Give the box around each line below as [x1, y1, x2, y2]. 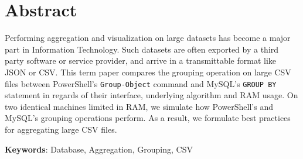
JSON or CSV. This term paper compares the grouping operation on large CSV [5, 65, 291, 78]
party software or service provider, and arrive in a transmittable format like [5, 54, 277, 67]
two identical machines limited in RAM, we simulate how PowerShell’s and [5, 100, 273, 112]
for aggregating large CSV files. [5, 123, 117, 135]
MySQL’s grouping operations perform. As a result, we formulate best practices [5, 112, 291, 124]
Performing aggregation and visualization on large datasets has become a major [5, 32, 291, 44]
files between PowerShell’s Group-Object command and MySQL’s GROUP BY [5, 77, 277, 89]
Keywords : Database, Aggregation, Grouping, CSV [5, 143, 193, 155]
